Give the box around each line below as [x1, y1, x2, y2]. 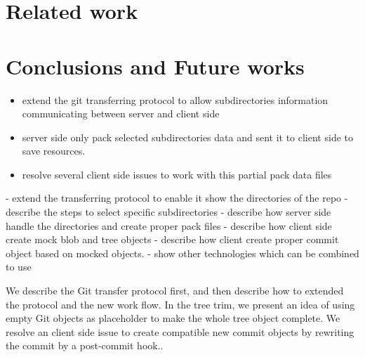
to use [6, 259, 32, 274]
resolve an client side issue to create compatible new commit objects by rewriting [6, 324, 354, 339]
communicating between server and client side [22, 106, 220, 121]
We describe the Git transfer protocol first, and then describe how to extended [6, 283, 344, 298]
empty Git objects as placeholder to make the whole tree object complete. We [6, 311, 340, 325]
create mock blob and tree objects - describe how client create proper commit [6, 232, 339, 247]
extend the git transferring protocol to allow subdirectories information [22, 92, 328, 107]
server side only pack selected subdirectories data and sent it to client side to [22, 129, 353, 144]
